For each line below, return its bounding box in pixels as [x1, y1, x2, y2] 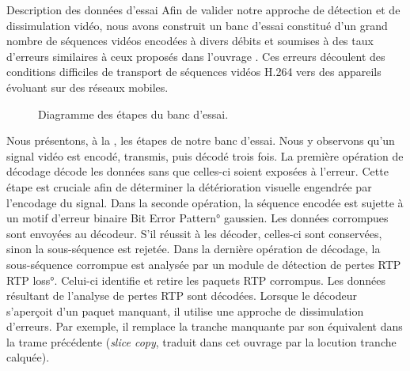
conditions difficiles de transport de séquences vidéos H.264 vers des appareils [6, 63, 382, 80]
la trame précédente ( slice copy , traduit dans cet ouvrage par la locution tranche [6, 333, 397, 350]
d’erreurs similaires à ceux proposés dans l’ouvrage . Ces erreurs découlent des [6, 47, 385, 64]
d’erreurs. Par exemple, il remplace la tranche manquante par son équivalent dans [6, 318, 403, 335]
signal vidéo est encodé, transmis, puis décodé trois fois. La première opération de [6, 147, 404, 164]
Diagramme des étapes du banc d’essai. [38, 105, 229, 122]
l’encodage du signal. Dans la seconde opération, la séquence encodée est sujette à [6, 194, 404, 210]
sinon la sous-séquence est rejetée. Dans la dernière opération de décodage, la [6, 240, 381, 257]
